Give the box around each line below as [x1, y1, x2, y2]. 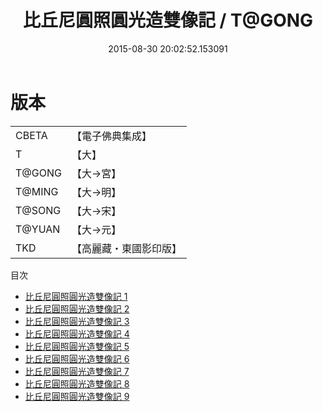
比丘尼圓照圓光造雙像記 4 [24, 327, 130, 340]
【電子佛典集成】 [71, 129, 152, 143]
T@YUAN [15, 222, 61, 236]
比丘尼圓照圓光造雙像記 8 [24, 377, 130, 390]
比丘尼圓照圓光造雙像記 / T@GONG [22, 9, 314, 32]
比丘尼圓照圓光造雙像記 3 [24, 315, 130, 327]
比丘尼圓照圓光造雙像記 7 [24, 365, 130, 377]
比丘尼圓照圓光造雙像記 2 [24, 302, 130, 315]
